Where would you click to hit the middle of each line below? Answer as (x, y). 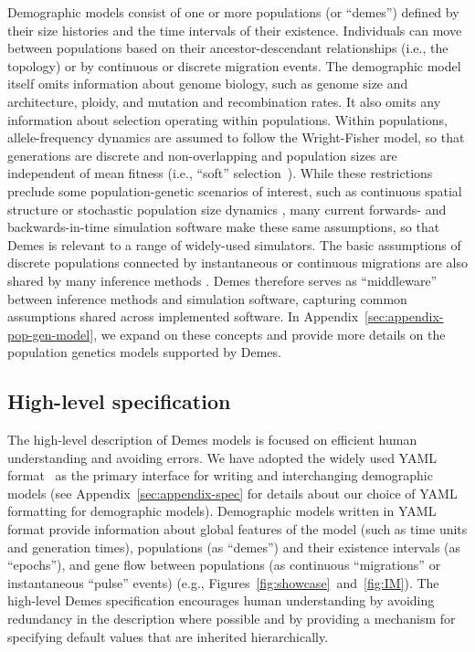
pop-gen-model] (51, 334)
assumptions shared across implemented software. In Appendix (183, 316)
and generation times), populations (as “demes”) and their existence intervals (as (234, 547)
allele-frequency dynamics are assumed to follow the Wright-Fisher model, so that (236, 137)
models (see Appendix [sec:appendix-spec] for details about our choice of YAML (232, 493)
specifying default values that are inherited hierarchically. (168, 636)
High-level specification (119, 401)
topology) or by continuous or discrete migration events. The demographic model (234, 65)
